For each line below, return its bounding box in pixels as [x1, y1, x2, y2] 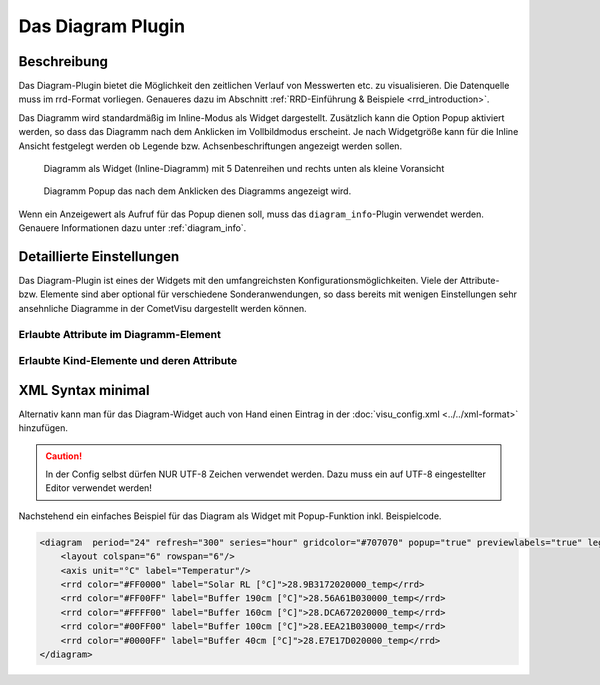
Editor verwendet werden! [45, 482, 152, 494]
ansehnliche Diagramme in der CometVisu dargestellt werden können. [18, 302, 307, 314]
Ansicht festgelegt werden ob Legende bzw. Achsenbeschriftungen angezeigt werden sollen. [18, 140, 403, 152]
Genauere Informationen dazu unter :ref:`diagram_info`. [18, 222, 247, 234]
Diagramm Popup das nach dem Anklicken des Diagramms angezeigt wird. [43, 185, 352, 197]
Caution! [45, 450, 83, 462]
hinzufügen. [18, 422, 69, 434]
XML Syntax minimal [18, 381, 150, 399]
